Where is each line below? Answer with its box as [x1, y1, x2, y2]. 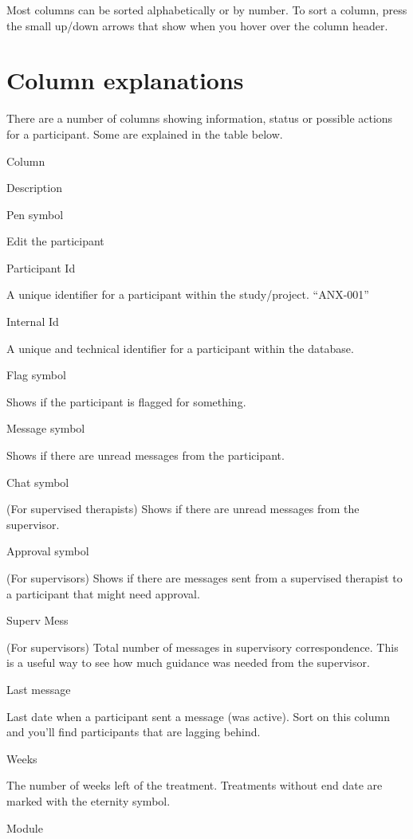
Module [6, 819, 43, 836]
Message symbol [6, 420, 85, 437]
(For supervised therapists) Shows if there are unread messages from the [6, 500, 360, 517]
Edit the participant [6, 233, 104, 249]
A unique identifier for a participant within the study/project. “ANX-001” [6, 286, 369, 303]
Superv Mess [6, 612, 69, 629]
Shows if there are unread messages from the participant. [6, 447, 285, 464]
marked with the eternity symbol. [6, 792, 171, 809]
